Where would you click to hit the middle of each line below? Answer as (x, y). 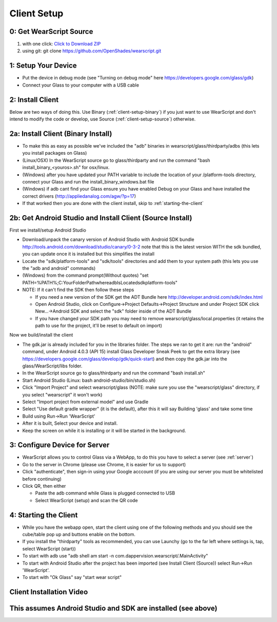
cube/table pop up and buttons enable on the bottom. (79, 534)
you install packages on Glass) (55, 153)
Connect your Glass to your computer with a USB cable (81, 85)
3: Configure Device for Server (60, 445)
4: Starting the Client (44, 515)
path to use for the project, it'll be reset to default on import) (99, 326)
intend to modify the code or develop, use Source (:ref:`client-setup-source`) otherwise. (103, 119)
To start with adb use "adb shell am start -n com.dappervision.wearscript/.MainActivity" (115, 556)
